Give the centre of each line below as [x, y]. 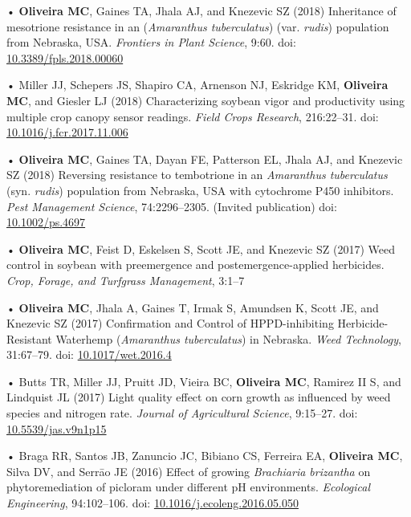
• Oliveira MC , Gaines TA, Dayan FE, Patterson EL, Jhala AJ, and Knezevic [205, 159]
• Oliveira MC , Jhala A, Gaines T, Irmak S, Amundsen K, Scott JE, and [193, 307]
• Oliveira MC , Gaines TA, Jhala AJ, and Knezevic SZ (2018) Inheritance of [201, 10]
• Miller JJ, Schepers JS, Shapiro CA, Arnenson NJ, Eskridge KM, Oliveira [197, 85]
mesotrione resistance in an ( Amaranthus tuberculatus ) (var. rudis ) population [198, 26]
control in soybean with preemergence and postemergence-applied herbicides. [195, 265]
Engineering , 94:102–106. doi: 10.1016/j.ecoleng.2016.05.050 [153, 503]
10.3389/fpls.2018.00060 [65, 57]
